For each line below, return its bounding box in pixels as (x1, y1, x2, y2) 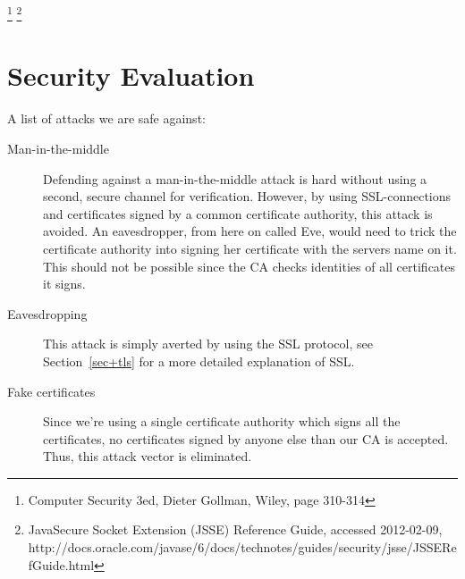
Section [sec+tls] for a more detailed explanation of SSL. (43, 351, 355, 370)
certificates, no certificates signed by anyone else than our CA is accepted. (43, 429, 449, 448)
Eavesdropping (7, 304, 88, 323)
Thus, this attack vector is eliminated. (43, 447, 252, 466)
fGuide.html (28, 555, 95, 574)
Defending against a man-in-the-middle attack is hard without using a (43, 169, 427, 188)
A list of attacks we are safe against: (7, 109, 206, 128)
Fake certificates (7, 382, 96, 400)
